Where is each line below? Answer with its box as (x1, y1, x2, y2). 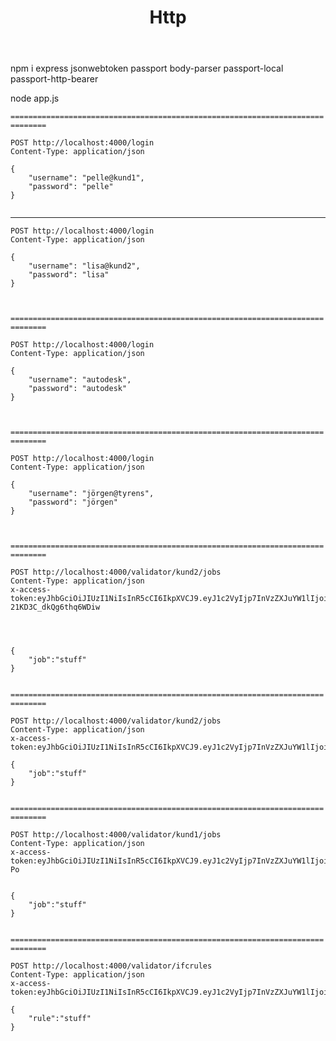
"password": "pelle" (28, 182, 114, 192)
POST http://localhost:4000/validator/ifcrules (10, 961, 213, 971)
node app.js (10, 92, 60, 105)
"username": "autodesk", (28, 375, 132, 385)
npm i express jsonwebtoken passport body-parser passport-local (10, 62, 284, 75)
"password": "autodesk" (28, 384, 128, 394)
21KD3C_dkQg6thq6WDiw (10, 602, 101, 613)
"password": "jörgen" (28, 497, 118, 508)
